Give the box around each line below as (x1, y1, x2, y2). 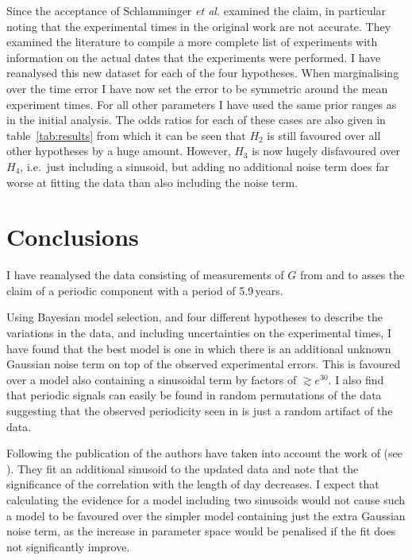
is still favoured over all (267, 126, 381, 143)
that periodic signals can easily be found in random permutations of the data (6, 387, 382, 403)
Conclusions (6, 220, 139, 253)
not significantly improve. (6, 538, 130, 554)
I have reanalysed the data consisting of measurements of (6, 266, 284, 283)
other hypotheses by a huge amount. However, (6, 142, 231, 159)
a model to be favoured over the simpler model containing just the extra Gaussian (6, 507, 406, 523)
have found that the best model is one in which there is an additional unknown (6, 340, 391, 356)
